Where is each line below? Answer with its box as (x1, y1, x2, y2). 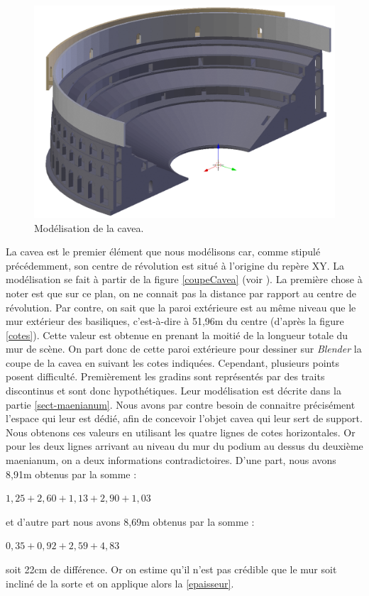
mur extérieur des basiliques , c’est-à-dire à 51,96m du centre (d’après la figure (6, 314, 344, 329)
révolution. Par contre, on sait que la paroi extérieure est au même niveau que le (6, 299, 356, 314)
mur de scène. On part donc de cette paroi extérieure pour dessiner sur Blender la (6, 341, 362, 356)
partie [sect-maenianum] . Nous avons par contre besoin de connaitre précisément (6, 397, 356, 412)
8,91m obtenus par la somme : (6, 466, 137, 481)
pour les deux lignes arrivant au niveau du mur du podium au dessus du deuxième (6, 438, 363, 453)
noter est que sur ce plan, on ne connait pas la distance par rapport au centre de (6, 285, 357, 300)
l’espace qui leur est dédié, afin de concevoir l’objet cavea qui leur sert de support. (6, 411, 363, 426)
